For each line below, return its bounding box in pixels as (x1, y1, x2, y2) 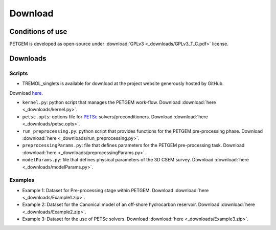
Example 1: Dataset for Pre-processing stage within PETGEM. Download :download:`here (22, 187, 209, 193)
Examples (9, 177, 35, 184)
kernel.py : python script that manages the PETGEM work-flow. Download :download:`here (22, 99, 216, 105)
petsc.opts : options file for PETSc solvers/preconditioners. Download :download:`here (22, 113, 208, 120)
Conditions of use (9, 27, 67, 36)
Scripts (9, 70, 28, 77)
